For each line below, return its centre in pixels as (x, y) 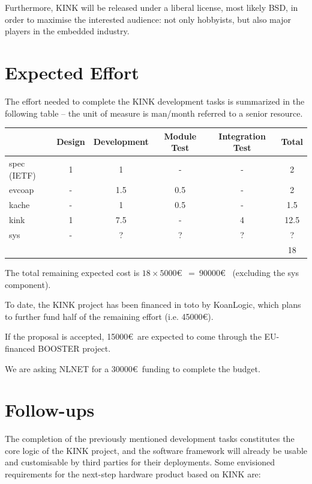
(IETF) (22, 175)
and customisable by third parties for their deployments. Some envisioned (140, 462)
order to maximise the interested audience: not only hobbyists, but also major (148, 19)
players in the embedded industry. (67, 31)
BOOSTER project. (74, 348)
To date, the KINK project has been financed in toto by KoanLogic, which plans (153, 305)
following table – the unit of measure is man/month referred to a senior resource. (154, 113)
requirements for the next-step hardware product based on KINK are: (133, 474)
